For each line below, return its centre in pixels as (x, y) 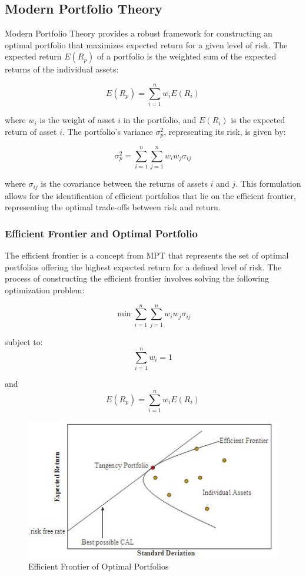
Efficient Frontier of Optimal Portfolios (99, 566)
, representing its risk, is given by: (225, 131)
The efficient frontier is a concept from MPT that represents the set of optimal (147, 255)
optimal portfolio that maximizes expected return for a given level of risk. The (146, 44)
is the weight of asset (77, 120)
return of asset (31, 131)
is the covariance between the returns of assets (124, 183)
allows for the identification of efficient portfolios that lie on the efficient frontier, (150, 195)
